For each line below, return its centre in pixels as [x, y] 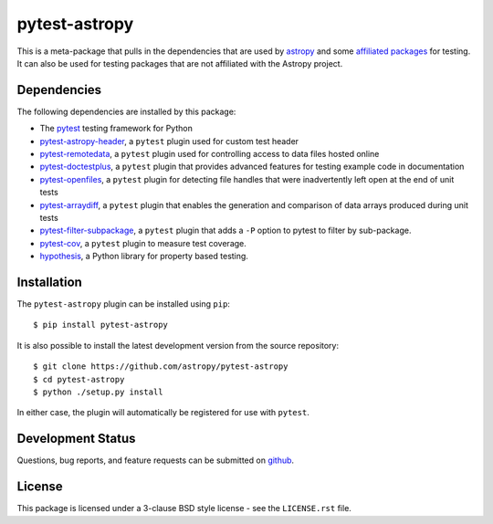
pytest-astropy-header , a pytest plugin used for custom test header [169, 141]
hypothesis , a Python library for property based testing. [144, 257]
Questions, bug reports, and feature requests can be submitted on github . [156, 460]
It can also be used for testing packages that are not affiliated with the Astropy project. [180, 63]
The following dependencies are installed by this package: [126, 111]
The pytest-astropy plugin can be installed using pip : [123, 304]
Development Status [76, 439]
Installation [49, 282]
